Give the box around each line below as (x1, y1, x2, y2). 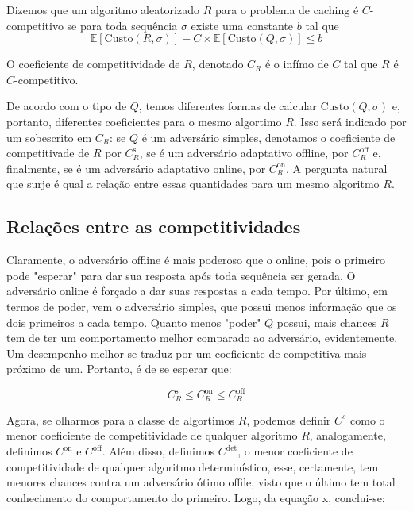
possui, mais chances (276, 313, 377, 330)
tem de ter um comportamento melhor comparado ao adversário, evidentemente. (6, 329, 398, 346)
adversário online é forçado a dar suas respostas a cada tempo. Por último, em (6, 282, 388, 299)
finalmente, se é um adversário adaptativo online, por (6, 159, 266, 176)
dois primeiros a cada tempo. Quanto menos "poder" (6, 313, 261, 330)
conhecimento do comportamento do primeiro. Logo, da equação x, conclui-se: (6, 489, 385, 505)
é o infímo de (264, 56, 329, 72)
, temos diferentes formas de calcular (138, 98, 317, 114)
